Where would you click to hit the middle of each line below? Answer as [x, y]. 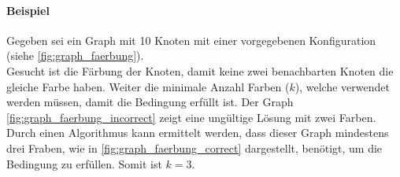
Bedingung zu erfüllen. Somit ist [84, 163]
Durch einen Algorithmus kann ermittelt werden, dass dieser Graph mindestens [198, 133]
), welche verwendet [342, 86]
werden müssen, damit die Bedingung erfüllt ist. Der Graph [150, 102]
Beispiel [28, 10]
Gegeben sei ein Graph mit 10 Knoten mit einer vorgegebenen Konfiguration [191, 40]
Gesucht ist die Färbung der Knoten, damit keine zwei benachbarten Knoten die [200, 70]
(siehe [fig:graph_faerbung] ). [75, 55]
